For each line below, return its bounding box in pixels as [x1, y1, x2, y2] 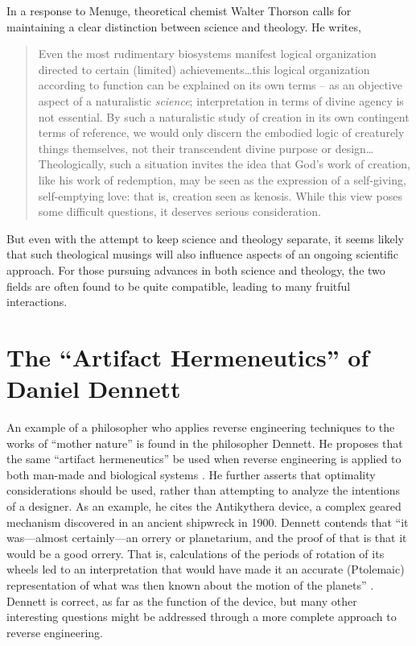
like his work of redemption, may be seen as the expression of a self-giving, [38, 171, 406, 188]
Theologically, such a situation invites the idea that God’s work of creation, [38, 155, 410, 172]
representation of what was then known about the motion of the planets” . [6, 576, 374, 593]
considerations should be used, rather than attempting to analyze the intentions [6, 482, 400, 499]
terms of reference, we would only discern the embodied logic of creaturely [38, 124, 405, 141]
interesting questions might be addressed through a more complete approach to [6, 608, 397, 625]
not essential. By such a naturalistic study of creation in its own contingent [38, 108, 410, 125]
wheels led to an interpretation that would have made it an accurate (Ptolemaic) [6, 561, 405, 578]
